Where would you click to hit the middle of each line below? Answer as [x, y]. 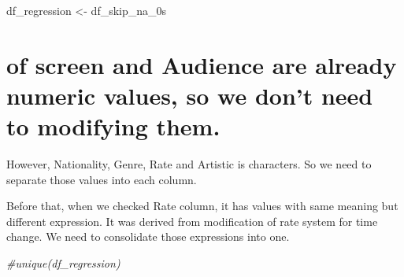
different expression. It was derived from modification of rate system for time [192, 221]
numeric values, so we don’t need [190, 95]
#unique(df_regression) [63, 263]
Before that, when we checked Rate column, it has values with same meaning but [202, 206]
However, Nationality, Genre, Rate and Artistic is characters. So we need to [189, 164]
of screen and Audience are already [202, 64]
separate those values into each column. [102, 179]
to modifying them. [113, 126]
